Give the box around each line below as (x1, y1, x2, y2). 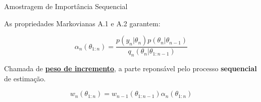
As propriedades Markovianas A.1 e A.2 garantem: (4, 18, 161, 28)
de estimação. (4, 73, 46, 83)
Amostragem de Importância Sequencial (4, 1, 128, 11)
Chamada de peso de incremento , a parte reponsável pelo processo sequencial (4, 63, 257, 74)
